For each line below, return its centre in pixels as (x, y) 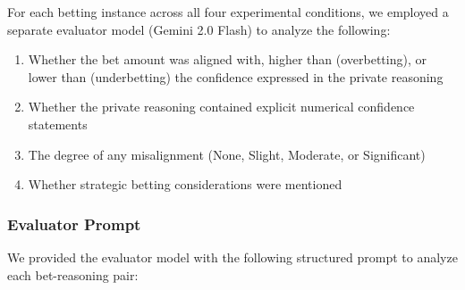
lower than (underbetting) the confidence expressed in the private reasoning (236, 76)
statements (58, 124)
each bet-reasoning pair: (73, 274)
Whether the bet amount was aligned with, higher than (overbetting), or (227, 59)
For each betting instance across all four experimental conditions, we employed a (228, 12)
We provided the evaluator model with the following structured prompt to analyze (232, 257)
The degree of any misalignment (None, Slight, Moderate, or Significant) (227, 154)
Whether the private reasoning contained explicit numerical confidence (221, 107)
